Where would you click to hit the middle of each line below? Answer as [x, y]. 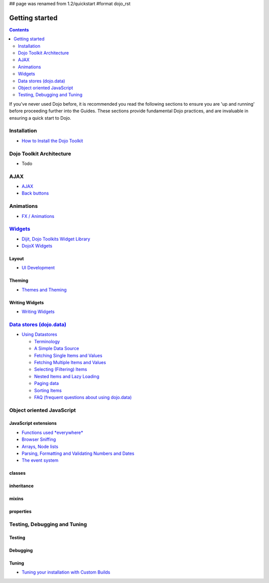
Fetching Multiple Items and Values [70, 362]
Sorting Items [48, 390]
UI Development [38, 268]
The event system [40, 460]
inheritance [21, 486]
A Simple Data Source [57, 349]
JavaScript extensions [33, 423]
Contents [19, 29]
